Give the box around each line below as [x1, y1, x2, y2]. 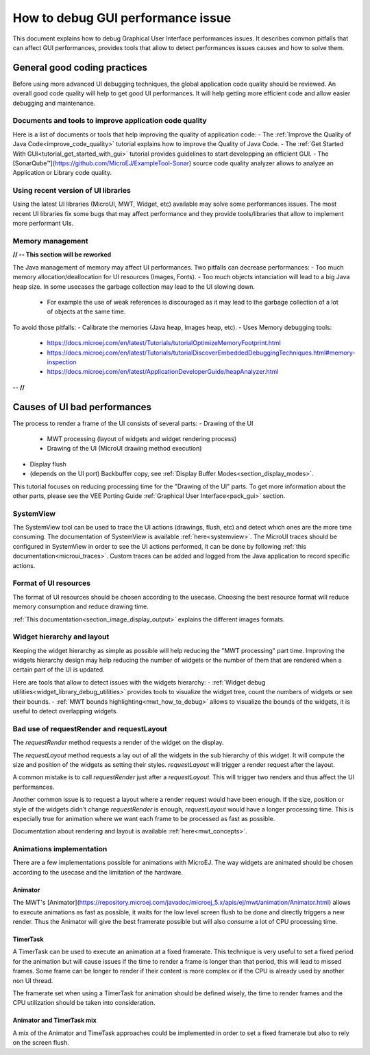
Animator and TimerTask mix [12, 1016, 97, 1025]
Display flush [29, 460, 66, 468]
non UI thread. [12, 976, 53, 984]
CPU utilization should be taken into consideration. [12, 999, 156, 1007]
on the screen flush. [12, 1039, 70, 1047]
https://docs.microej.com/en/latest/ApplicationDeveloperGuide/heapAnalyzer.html [47, 368, 279, 376]
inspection [47, 357, 77, 366]
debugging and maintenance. [12, 99, 96, 107]
